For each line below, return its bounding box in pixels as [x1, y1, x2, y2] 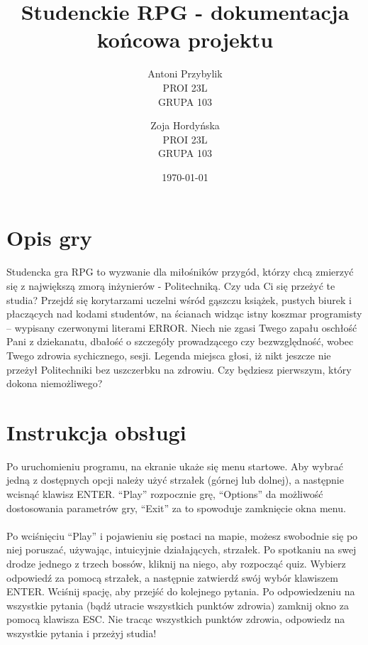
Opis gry [6, 223, 92, 252]
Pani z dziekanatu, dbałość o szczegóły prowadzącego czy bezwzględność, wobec [6, 334, 354, 349]
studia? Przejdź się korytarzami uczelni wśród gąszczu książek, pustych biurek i [6, 292, 352, 307]
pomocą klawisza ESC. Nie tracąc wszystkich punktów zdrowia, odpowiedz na [6, 612, 345, 627]
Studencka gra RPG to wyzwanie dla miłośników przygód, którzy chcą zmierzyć [6, 264, 354, 279]
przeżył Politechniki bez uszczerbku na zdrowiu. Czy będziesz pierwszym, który [6, 362, 352, 376]
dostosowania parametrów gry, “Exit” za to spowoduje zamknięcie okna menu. [6, 500, 346, 515]
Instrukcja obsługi [6, 417, 186, 446]
